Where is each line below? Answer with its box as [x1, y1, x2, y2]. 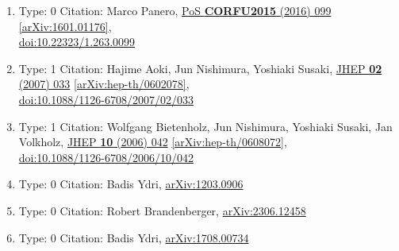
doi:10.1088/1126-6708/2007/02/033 [18, 91, 194, 107]
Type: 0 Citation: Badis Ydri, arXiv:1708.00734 [18, 229, 249, 245]
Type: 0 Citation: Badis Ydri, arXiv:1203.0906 [18, 176, 244, 192]
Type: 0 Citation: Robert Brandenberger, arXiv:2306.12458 [18, 202, 306, 218]
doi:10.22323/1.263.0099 [18, 33, 136, 50]
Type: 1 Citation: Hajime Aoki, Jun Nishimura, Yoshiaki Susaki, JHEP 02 [18, 60, 382, 76]
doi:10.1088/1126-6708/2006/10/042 [18, 149, 194, 165]
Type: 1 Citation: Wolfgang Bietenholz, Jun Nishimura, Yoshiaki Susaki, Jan [18, 118, 393, 134]
